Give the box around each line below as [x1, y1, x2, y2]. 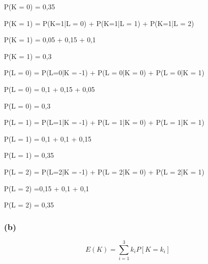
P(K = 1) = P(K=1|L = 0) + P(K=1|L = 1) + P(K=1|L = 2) [4, 18, 194, 28]
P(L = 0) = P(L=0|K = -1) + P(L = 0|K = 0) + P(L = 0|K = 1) [4, 67, 205, 78]
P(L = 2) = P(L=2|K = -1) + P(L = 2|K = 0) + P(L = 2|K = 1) [4, 166, 205, 176]
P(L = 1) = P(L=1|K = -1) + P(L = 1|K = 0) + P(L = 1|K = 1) [4, 117, 205, 127]
